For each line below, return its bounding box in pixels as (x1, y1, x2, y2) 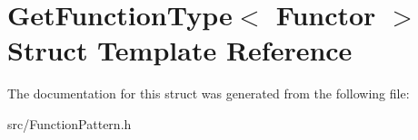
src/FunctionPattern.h (7, 114, 132, 133)
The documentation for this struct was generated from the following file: (7, 84, 410, 103)
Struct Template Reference (7, 32, 353, 69)
